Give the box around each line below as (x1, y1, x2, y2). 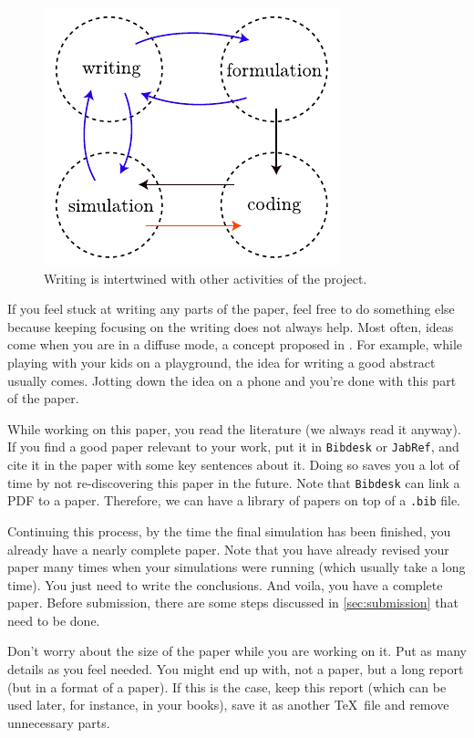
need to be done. (7, 610, 100, 629)
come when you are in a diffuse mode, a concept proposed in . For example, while (7, 335, 462, 354)
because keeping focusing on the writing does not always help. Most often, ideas (7, 317, 454, 336)
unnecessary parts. (7, 712, 110, 732)
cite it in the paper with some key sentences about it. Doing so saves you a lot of (7, 455, 459, 473)
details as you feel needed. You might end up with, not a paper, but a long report (7, 660, 464, 679)
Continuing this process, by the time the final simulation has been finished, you (7, 521, 451, 540)
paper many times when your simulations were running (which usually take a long (7, 557, 466, 577)
